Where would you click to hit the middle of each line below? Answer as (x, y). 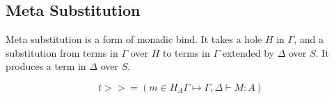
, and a (309, 39)
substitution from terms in (62, 52)
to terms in (186, 52)
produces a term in (46, 66)
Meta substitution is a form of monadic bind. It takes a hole (134, 39)
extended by (248, 52)
